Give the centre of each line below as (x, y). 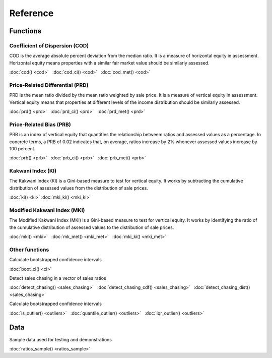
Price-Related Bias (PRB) (40, 125)
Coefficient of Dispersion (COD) (49, 45)
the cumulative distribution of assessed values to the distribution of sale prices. (92, 227)
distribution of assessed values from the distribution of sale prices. (79, 188)
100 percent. (22, 148)
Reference (31, 13)
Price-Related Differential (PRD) (49, 85)
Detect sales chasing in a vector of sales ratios (58, 278)
